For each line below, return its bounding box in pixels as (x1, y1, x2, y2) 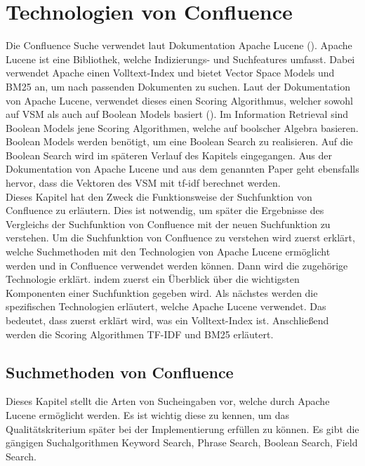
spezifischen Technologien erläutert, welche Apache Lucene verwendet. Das (6, 299, 326, 314)
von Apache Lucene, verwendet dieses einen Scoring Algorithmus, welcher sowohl (6, 93, 353, 107)
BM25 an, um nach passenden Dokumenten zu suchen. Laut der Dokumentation (6, 79, 351, 93)
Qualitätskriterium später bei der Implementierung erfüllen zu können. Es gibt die (6, 421, 359, 436)
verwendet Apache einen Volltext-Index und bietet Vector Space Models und (6, 65, 335, 80)
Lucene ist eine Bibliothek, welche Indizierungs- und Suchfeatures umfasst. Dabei (6, 51, 355, 66)
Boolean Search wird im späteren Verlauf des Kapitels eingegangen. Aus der (6, 147, 333, 162)
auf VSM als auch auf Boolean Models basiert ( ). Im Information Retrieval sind (6, 107, 349, 121)
